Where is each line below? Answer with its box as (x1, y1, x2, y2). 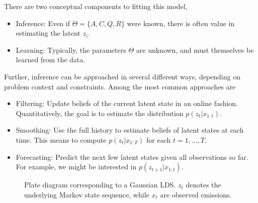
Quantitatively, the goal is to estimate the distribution (16, 108, 184, 118)
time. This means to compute (16, 134, 107, 145)
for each (146, 134, 171, 145)
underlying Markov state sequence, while (24, 189, 149, 199)
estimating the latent (16, 28, 80, 38)
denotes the (186, 179, 221, 190)
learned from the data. (16, 54, 85, 65)
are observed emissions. (160, 189, 232, 199)
